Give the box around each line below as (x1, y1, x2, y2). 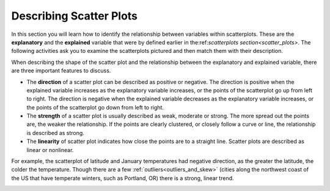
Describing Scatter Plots (11, 9, 137, 23)
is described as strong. (26, 129, 85, 136)
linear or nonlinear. (26, 146, 74, 153)
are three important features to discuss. (11, 67, 111, 74)
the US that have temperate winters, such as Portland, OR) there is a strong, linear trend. (11, 174, 235, 182)
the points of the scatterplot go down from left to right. (26, 103, 164, 111)
